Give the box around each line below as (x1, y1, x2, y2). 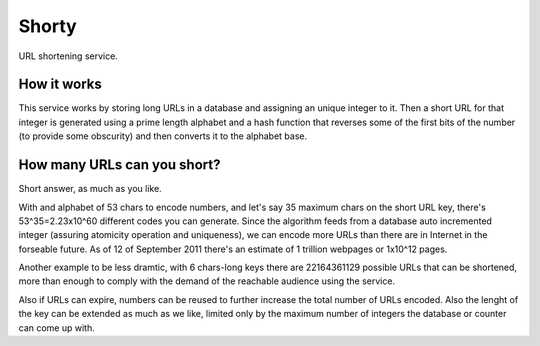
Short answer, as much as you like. (18, 183, 162, 195)
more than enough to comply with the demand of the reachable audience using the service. (18, 275, 395, 287)
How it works (18, 76, 102, 93)
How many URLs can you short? (18, 156, 221, 174)
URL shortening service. (18, 50, 119, 62)
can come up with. (18, 321, 95, 334)
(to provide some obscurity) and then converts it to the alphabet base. (18, 130, 308, 142)
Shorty (18, 15, 77, 37)
